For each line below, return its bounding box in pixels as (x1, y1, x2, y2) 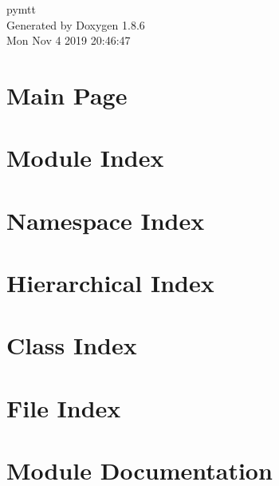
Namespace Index (6, 203, 205, 236)
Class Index (6, 329, 137, 362)
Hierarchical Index (6, 267, 214, 299)
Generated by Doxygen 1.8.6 (6, 16, 145, 33)
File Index (6, 391, 121, 424)
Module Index (6, 141, 164, 174)
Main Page (6, 78, 128, 111)
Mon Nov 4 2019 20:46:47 (6, 32, 131, 49)
